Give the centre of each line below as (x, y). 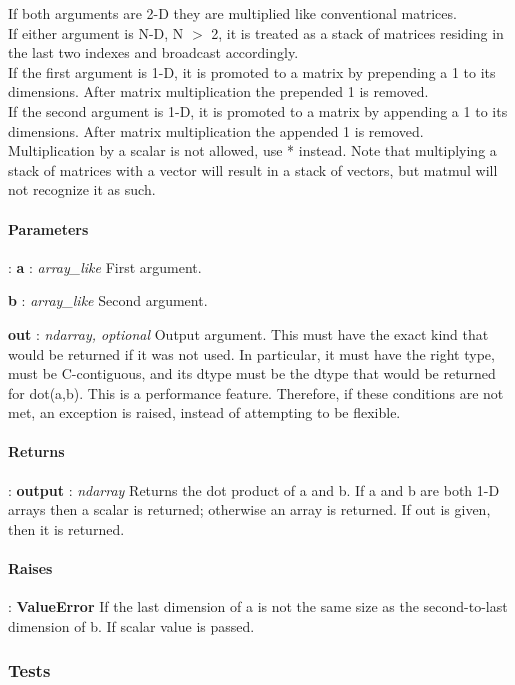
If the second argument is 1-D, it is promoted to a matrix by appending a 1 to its (258, 110)
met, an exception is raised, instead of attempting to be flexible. (204, 412)
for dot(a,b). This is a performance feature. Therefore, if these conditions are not (256, 392)
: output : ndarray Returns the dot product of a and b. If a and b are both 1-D (254, 489)
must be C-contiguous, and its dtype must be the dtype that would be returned (252, 373)
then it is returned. (66, 528)
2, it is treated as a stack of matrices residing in (357, 32)
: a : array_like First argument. (105, 266)
